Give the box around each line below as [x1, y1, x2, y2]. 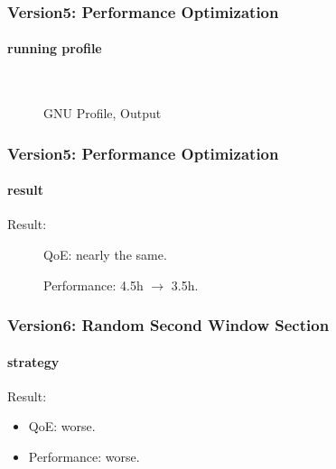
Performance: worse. [28, 447, 140, 466]
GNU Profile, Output [43, 104, 162, 123]
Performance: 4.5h [43, 275, 144, 294]
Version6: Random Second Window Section [7, 314, 330, 336]
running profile [7, 39, 102, 58]
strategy [7, 352, 60, 371]
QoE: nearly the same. [43, 245, 167, 264]
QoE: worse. [28, 417, 96, 436]
